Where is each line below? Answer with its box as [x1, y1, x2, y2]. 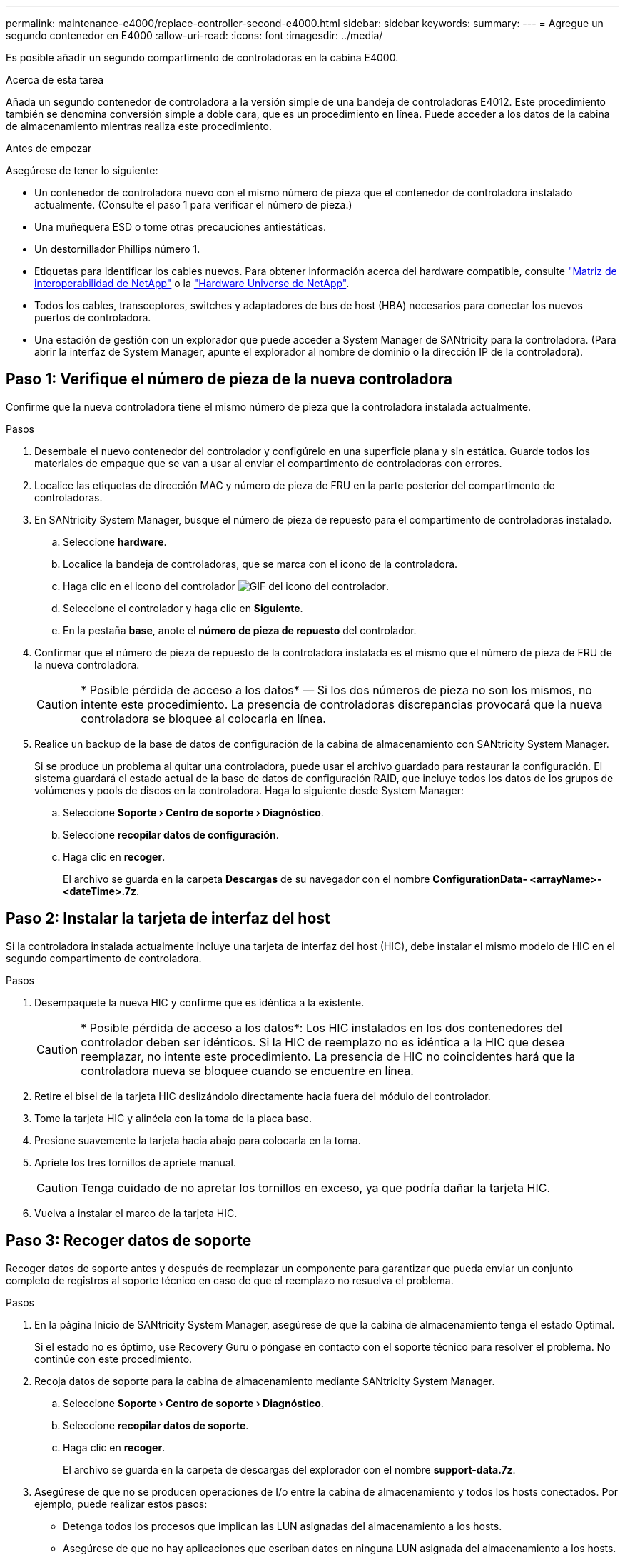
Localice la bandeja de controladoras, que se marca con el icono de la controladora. [63, 557, 458, 570]
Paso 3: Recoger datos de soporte [6, 1231, 252, 1250]
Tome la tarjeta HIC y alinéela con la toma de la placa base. [34, 1111, 312, 1124]
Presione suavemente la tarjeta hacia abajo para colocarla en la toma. [34, 1134, 361, 1146]
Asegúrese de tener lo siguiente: [6, 164, 158, 176]
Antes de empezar [6, 142, 92, 154]
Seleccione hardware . [63, 535, 167, 548]
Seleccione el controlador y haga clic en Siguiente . [63, 601, 303, 614]
